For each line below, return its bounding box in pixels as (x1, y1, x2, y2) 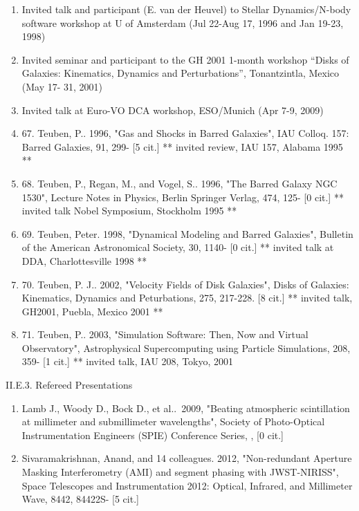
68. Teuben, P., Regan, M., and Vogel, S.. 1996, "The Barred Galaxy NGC (21, 176, 338, 190)
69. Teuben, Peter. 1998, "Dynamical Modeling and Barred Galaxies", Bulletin (21, 226, 353, 241)
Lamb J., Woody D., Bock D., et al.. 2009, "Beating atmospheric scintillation (21, 400, 350, 415)
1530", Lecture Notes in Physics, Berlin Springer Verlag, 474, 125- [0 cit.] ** (21, 189, 344, 204)
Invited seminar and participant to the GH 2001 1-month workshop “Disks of (21, 52, 349, 66)
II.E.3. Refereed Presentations (6, 378, 133, 392)
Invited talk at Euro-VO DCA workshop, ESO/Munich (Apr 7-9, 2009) (21, 102, 324, 117)
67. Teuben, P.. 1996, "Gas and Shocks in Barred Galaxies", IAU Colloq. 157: (21, 126, 349, 140)
